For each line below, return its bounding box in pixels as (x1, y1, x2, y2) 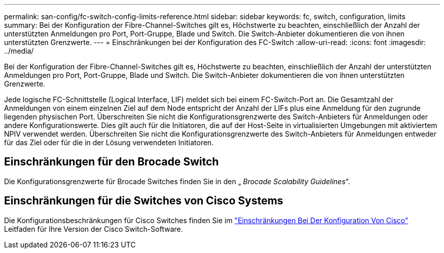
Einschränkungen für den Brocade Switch (4, 155, 219, 168)
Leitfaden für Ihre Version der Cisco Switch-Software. (4, 224, 183, 233)
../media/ (4, 47, 34, 55)
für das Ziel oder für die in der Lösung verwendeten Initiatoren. (4, 138, 214, 147)
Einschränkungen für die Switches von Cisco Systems (4, 194, 283, 207)
